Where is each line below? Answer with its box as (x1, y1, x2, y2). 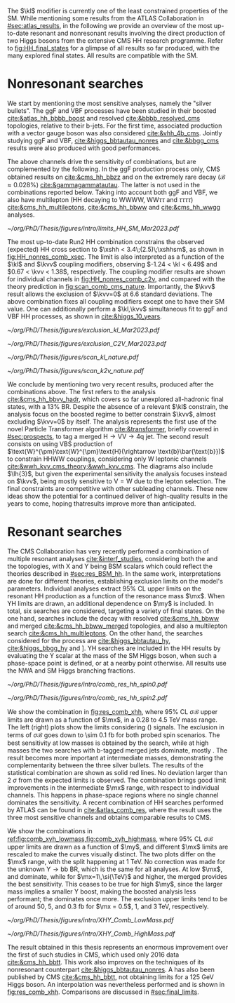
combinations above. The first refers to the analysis (7, 387, 156, 396)
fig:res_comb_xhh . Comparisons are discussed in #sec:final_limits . (7, 988, 199, 996)
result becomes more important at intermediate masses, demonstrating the (7, 753, 224, 762)
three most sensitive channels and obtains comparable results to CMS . (7, 813, 212, 821)
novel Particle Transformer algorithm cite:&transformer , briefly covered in (7, 424, 219, 433)
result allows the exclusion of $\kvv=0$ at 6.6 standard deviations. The (7, 290, 213, 298)
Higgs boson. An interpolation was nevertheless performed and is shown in (7, 980, 225, 988)
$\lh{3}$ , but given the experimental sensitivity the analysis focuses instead (7, 469, 227, 478)
